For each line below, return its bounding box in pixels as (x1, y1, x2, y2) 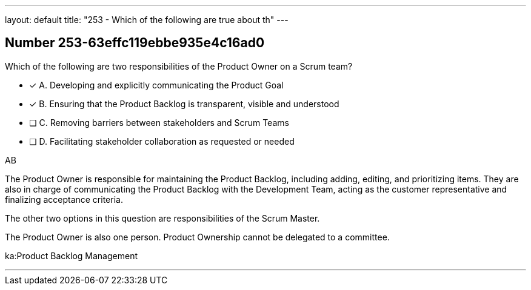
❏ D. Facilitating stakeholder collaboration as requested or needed (29, 136, 295, 147)
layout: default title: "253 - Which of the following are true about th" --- (5, 15, 289, 25)
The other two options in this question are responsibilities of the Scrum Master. (5, 213, 320, 223)
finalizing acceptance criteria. (5, 194, 123, 205)
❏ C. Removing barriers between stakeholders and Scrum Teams (29, 117, 289, 128)
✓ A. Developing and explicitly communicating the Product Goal (29, 79, 284, 90)
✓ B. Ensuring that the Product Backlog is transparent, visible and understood (29, 98, 339, 109)
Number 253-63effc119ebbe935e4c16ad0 (5, 35, 265, 51)
